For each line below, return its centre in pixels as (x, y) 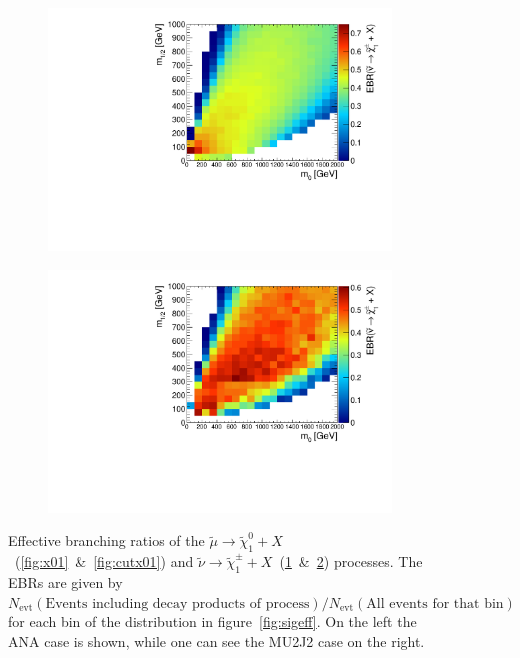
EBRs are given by (65, 582)
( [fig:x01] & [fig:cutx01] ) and (104, 561)
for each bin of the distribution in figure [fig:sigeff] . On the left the (212, 621)
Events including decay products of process (177, 603)
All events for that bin (435, 603)
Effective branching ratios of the (106, 540)
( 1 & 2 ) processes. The (351, 561)
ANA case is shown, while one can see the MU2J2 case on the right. (216, 640)
